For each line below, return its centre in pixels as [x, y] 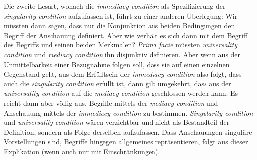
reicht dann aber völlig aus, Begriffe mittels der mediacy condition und [111, 102]
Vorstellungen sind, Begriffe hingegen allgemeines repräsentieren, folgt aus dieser [126, 141]
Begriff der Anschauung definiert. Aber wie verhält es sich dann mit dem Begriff [126, 35]
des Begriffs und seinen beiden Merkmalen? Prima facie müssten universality [121, 45]
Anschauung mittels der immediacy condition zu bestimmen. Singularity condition [128, 112]
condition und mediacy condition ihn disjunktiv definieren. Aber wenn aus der [122, 54]
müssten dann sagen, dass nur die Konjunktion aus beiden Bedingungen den [120, 25]
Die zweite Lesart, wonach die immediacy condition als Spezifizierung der [115, 6]
